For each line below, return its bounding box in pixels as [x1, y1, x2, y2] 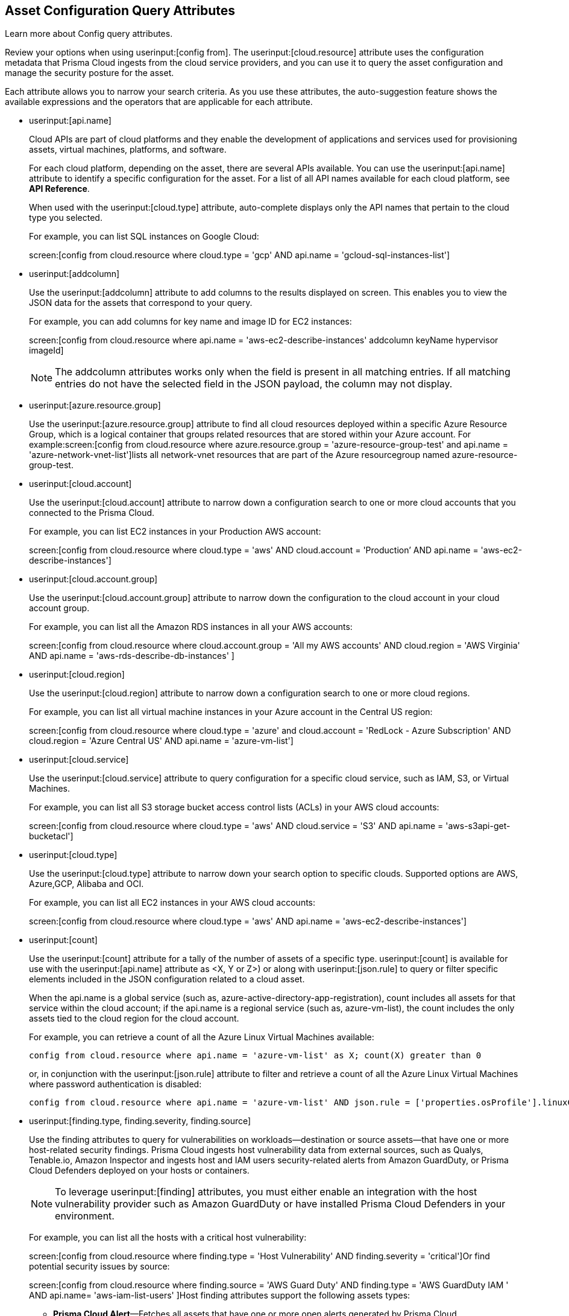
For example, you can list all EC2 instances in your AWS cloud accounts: [29, 897, 316, 908]
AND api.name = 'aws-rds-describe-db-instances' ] [29, 650, 234, 661]
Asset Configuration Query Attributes [5, 3, 236, 18]
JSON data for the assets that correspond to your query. [29, 297, 253, 308]
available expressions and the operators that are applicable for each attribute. [5, 97, 313, 107]
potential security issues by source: [29, 1261, 170, 1272]
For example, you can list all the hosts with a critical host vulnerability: [29, 1232, 307, 1243]
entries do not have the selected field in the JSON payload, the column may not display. [55, 378, 453, 390]
